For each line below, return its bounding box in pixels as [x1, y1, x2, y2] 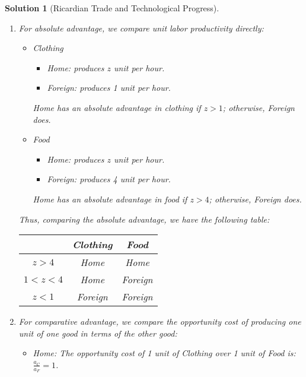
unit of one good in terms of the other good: [18, 327, 177, 339]
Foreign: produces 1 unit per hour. [47, 81, 171, 94]
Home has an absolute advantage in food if [33, 192, 187, 205]
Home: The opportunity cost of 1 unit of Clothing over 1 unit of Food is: [33, 347, 296, 359]
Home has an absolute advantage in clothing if [33, 101, 201, 113]
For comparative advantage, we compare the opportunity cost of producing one [18, 315, 301, 328]
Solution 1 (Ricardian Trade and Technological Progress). [5, 2, 219, 14]
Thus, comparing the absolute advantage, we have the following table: [18, 213, 270, 225]
